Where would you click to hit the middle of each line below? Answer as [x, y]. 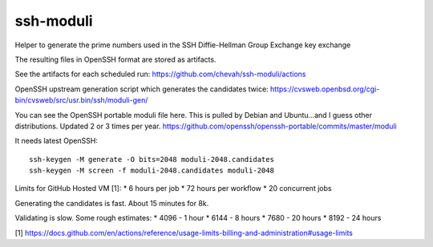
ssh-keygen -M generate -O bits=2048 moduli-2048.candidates [152, 159]
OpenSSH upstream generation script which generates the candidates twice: [142, 89]
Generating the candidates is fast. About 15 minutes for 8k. [112, 203]
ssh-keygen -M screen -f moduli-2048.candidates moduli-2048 [152, 171]
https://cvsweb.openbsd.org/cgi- [325, 89]
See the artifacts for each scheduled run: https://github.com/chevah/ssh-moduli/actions [160, 74]
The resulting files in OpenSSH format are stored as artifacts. [115, 59]
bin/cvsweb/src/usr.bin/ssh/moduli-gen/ [81, 100]
